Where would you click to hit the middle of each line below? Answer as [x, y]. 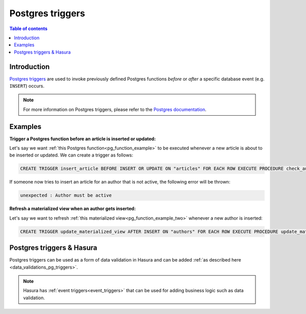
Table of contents [29, 29]
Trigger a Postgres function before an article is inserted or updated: [83, 139]
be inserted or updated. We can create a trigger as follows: [71, 155]
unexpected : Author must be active [66, 195]
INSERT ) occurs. [27, 86]
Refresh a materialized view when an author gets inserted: [73, 208]
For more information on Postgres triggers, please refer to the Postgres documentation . [115, 109]
